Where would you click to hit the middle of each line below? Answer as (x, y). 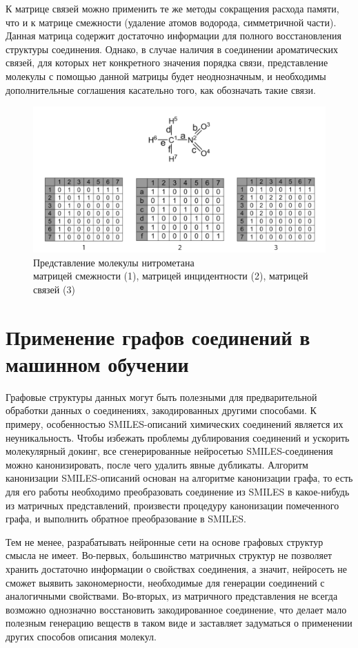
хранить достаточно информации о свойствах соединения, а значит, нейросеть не (176, 568)
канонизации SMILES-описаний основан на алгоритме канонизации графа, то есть (179, 478)
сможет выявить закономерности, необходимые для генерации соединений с (165, 582)
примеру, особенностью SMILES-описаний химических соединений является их (175, 424)
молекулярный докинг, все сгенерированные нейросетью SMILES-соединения (169, 451)
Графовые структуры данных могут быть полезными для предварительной (161, 396)
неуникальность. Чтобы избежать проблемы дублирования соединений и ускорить (178, 437)
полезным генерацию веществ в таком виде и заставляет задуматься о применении (179, 623)
